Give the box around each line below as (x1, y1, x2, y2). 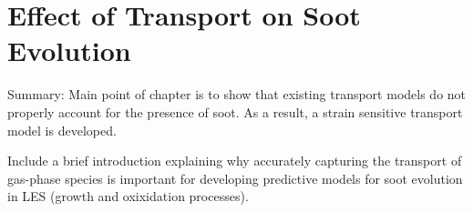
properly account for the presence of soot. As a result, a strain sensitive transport (7, 102, 463, 121)
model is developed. (7, 120, 117, 139)
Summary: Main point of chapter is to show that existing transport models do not (7, 85, 467, 104)
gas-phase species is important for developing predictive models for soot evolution (7, 168, 463, 187)
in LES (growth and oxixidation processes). (7, 187, 249, 206)
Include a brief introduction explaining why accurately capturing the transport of (7, 151, 462, 170)
